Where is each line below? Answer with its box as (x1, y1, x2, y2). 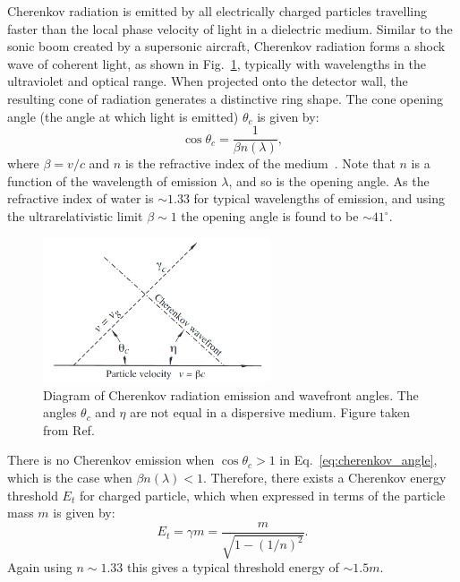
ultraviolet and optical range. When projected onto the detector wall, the (7, 72, 408, 90)
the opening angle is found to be (181, 207, 359, 225)
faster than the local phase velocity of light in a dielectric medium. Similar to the (7, 19, 453, 38)
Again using (7, 558, 72, 577)
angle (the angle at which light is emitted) (7, 107, 239, 125)
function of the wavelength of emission (7, 171, 217, 190)
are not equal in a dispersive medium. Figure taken (130, 403, 410, 422)
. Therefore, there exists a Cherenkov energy (203, 468, 447, 487)
